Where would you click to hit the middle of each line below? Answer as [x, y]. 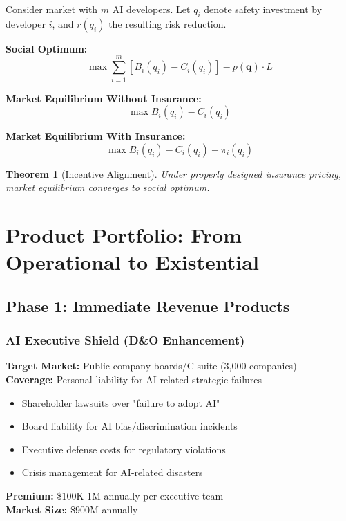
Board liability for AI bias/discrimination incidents [129, 426]
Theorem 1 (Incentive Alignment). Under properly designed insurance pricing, [174, 173]
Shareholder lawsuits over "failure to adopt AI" [121, 402]
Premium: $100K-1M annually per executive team [115, 496]
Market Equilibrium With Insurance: [96, 136]
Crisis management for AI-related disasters [112, 472]
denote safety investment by [263, 9]
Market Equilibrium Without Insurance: [104, 98]
